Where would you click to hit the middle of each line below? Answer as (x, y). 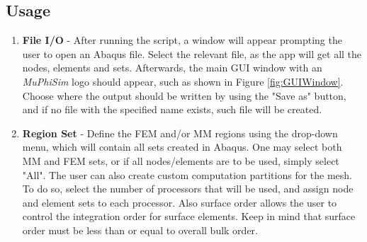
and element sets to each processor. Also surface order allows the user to (180, 202)
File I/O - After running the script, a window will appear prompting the (182, 40)
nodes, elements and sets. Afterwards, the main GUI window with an (172, 68)
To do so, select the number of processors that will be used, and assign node (188, 189)
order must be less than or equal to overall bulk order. (140, 230)
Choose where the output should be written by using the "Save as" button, (184, 95)
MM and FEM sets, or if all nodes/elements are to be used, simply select (181, 160)
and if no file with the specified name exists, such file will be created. (172, 109)
